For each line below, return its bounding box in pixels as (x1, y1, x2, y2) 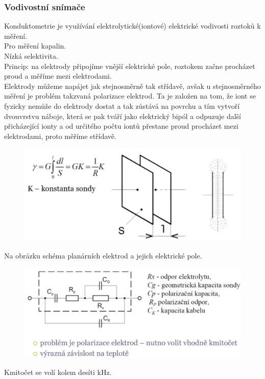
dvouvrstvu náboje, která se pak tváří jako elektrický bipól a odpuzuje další (4, 110, 242, 121)
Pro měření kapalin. (4, 40, 66, 51)
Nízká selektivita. (4, 51, 58, 61)
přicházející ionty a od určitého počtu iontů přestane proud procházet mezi (4, 121, 238, 131)
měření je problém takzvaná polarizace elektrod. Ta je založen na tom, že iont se (4, 90, 256, 101)
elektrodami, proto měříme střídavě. (4, 130, 116, 141)
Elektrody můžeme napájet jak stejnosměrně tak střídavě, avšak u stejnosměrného (4, 80, 261, 91)
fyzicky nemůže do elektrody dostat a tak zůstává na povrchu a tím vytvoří (4, 100, 240, 111)
